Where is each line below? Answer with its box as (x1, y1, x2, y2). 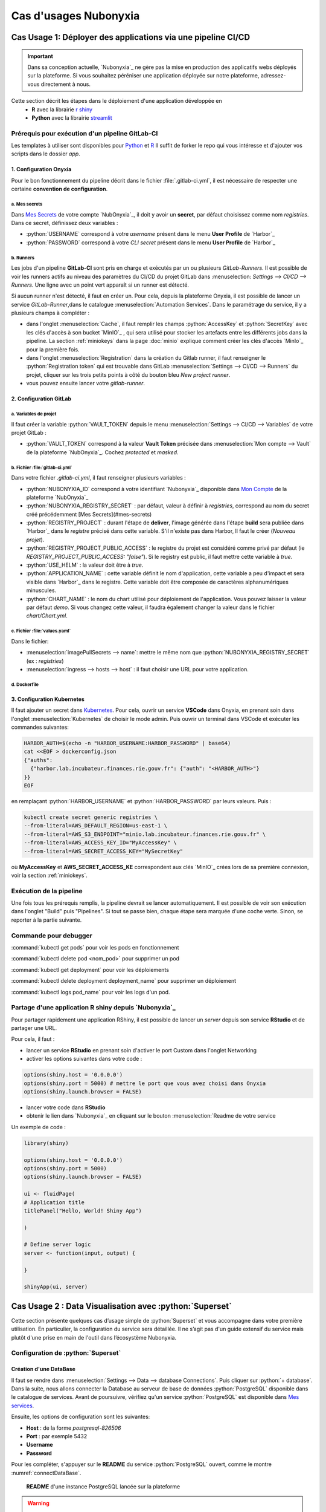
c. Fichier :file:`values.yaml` (11, 628, 71, 634)
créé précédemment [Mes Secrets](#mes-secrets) (26, 510, 152, 518)
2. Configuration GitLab (11, 395, 72, 402)
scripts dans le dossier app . (11, 150, 81, 157)
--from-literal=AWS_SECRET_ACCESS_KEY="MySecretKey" (24, 847, 184, 855)
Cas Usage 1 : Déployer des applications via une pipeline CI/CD (11, 32, 251, 42)
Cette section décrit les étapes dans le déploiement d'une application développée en (11, 97, 223, 105)
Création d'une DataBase (11, 1366, 75, 1373)
